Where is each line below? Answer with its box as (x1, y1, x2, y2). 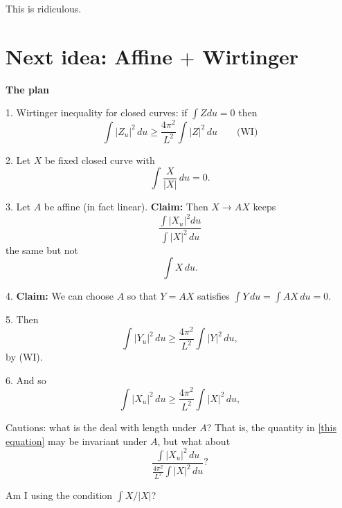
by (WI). (6, 350, 43, 364)
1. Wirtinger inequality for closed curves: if (6, 105, 188, 120)
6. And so (6, 372, 46, 387)
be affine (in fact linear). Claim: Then (44, 199, 208, 214)
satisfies (197, 289, 230, 303)
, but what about (157, 433, 231, 448)
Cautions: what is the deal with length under (6, 419, 197, 434)
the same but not (6, 242, 79, 257)
